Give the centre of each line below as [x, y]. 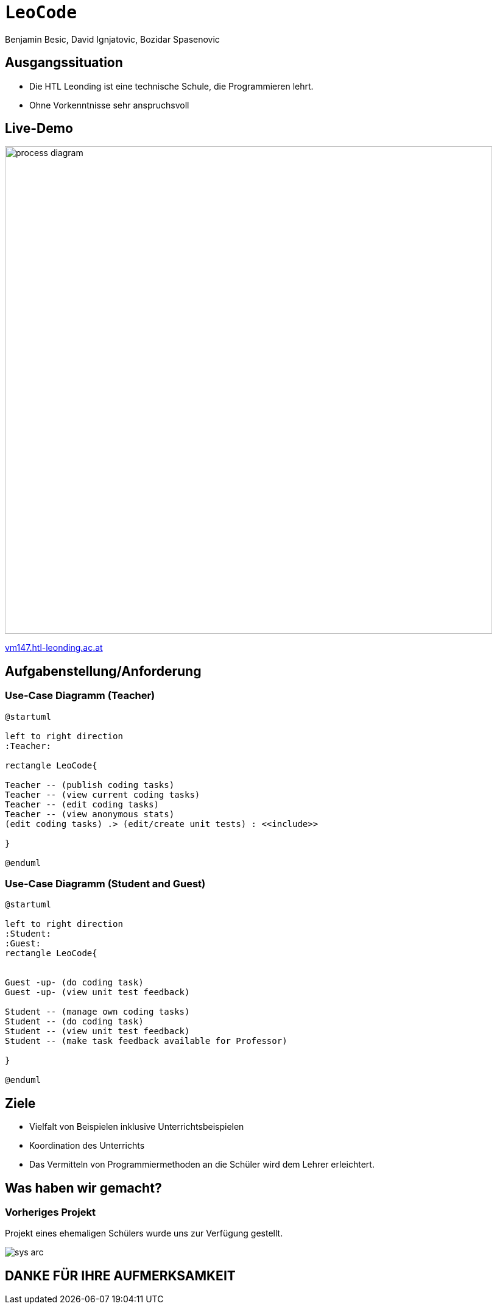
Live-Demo [39, 129]
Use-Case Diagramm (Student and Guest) [105, 884]
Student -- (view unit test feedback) [97, 1031]
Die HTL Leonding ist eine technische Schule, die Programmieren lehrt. [171, 86]
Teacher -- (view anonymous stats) [90, 814]
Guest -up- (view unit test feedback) [97, 992]
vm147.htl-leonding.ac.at [54, 648]
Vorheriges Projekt [50, 1212]
